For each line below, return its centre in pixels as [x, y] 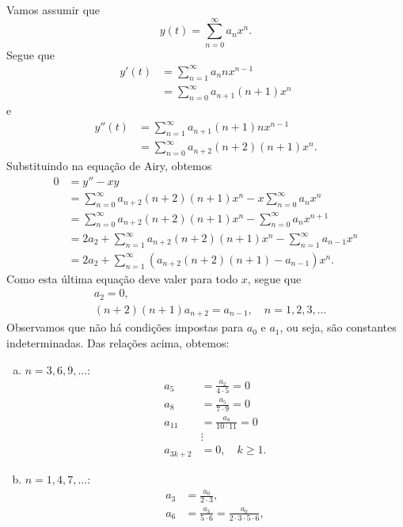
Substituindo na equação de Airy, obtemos [109, 166]
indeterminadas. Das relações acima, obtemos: [118, 343]
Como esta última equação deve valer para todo [122, 278]
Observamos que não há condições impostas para [125, 327]
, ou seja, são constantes [338, 327]
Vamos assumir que [53, 9]
